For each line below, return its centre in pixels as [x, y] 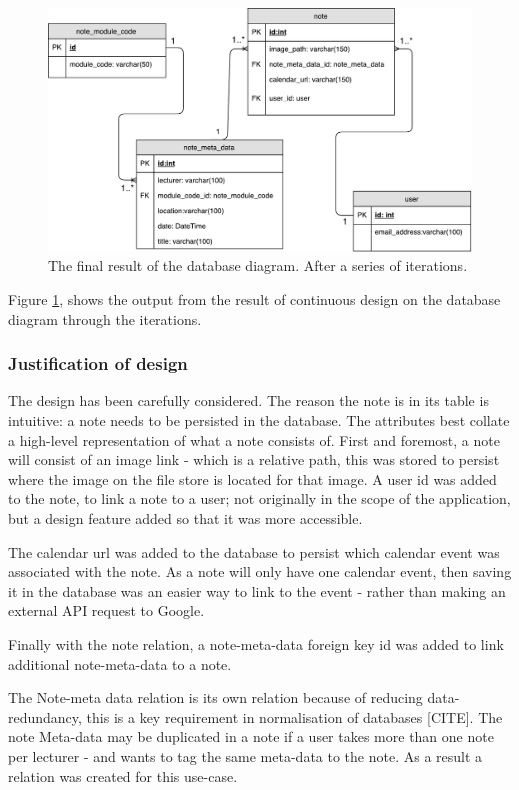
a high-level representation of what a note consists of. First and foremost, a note [254, 439]
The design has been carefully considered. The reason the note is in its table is [248, 400]
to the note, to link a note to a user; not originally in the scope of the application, [259, 498]
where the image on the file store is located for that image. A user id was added [252, 478]
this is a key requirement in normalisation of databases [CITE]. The [294, 716]
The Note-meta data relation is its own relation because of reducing [215, 697]
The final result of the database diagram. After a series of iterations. [258, 265]
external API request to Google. [106, 610]
